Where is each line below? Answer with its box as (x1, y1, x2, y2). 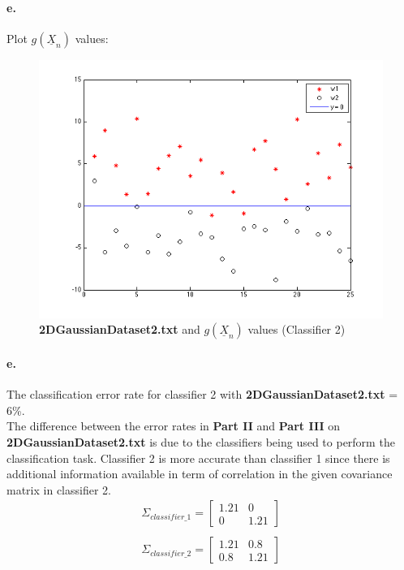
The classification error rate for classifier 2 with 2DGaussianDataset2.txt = (6, 386, 398, 403)
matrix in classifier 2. (6, 481, 111, 498)
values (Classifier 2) (247, 321, 346, 338)
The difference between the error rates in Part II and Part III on (6, 417, 341, 434)
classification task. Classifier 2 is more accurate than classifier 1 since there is (6, 449, 390, 466)
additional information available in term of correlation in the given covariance (6, 465, 393, 482)
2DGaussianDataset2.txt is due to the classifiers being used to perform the (6, 433, 395, 450)
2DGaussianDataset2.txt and (39, 321, 200, 338)
